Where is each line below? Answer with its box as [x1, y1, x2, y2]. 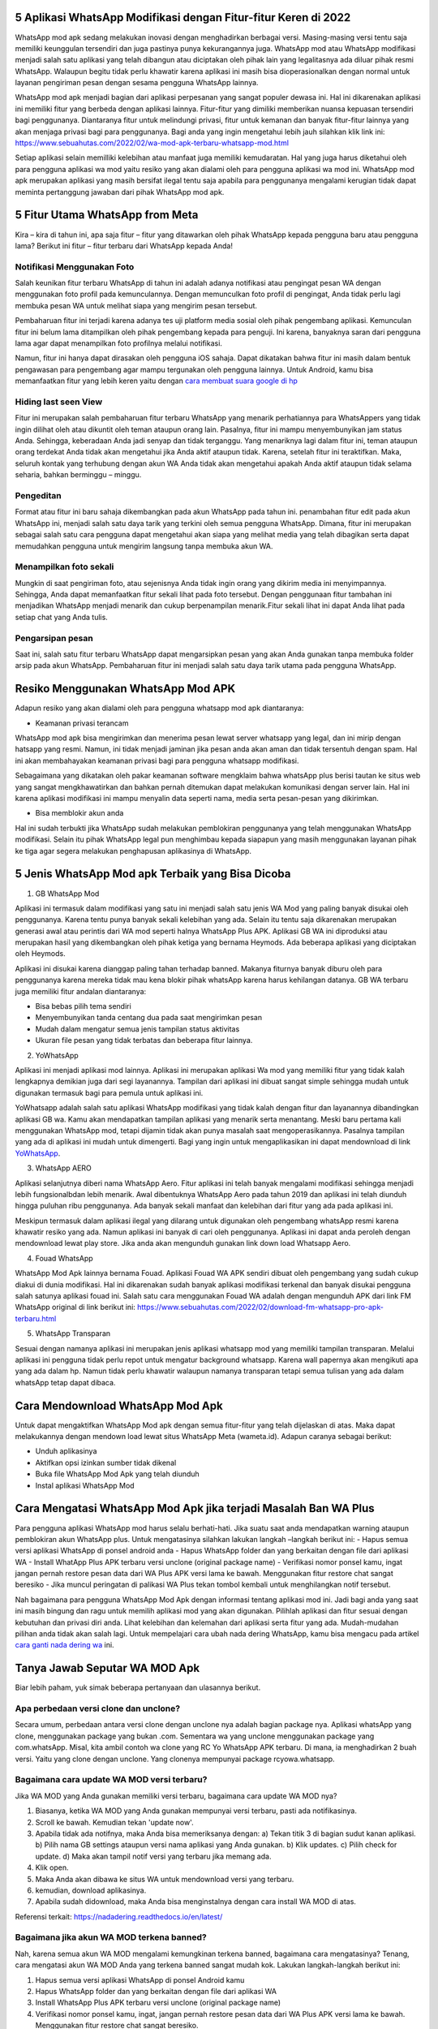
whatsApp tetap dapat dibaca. [15, 1377, 116, 1387]
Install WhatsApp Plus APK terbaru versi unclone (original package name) [35, 1997, 281, 2008]
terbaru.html [15, 1313, 57, 1323]
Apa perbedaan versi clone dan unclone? [15, 1703, 181, 1714]
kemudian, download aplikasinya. [35, 1885, 147, 1895]
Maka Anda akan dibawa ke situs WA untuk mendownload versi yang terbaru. [35, 1874, 294, 1884]
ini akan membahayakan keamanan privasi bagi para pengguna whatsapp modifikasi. [15, 756, 299, 765]
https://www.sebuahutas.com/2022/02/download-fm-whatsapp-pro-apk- [136, 1303, 384, 1312]
